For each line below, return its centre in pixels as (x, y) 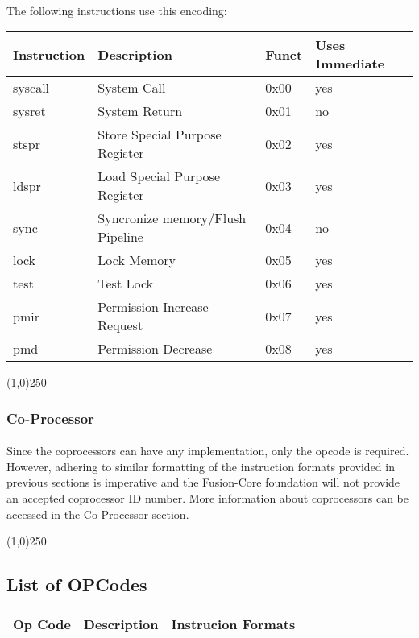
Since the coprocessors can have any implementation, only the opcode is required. (208, 451)
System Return (140, 111)
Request (120, 325)
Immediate (350, 64)
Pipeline (120, 237)
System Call (132, 88)
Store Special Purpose (160, 135)
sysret (29, 111)
